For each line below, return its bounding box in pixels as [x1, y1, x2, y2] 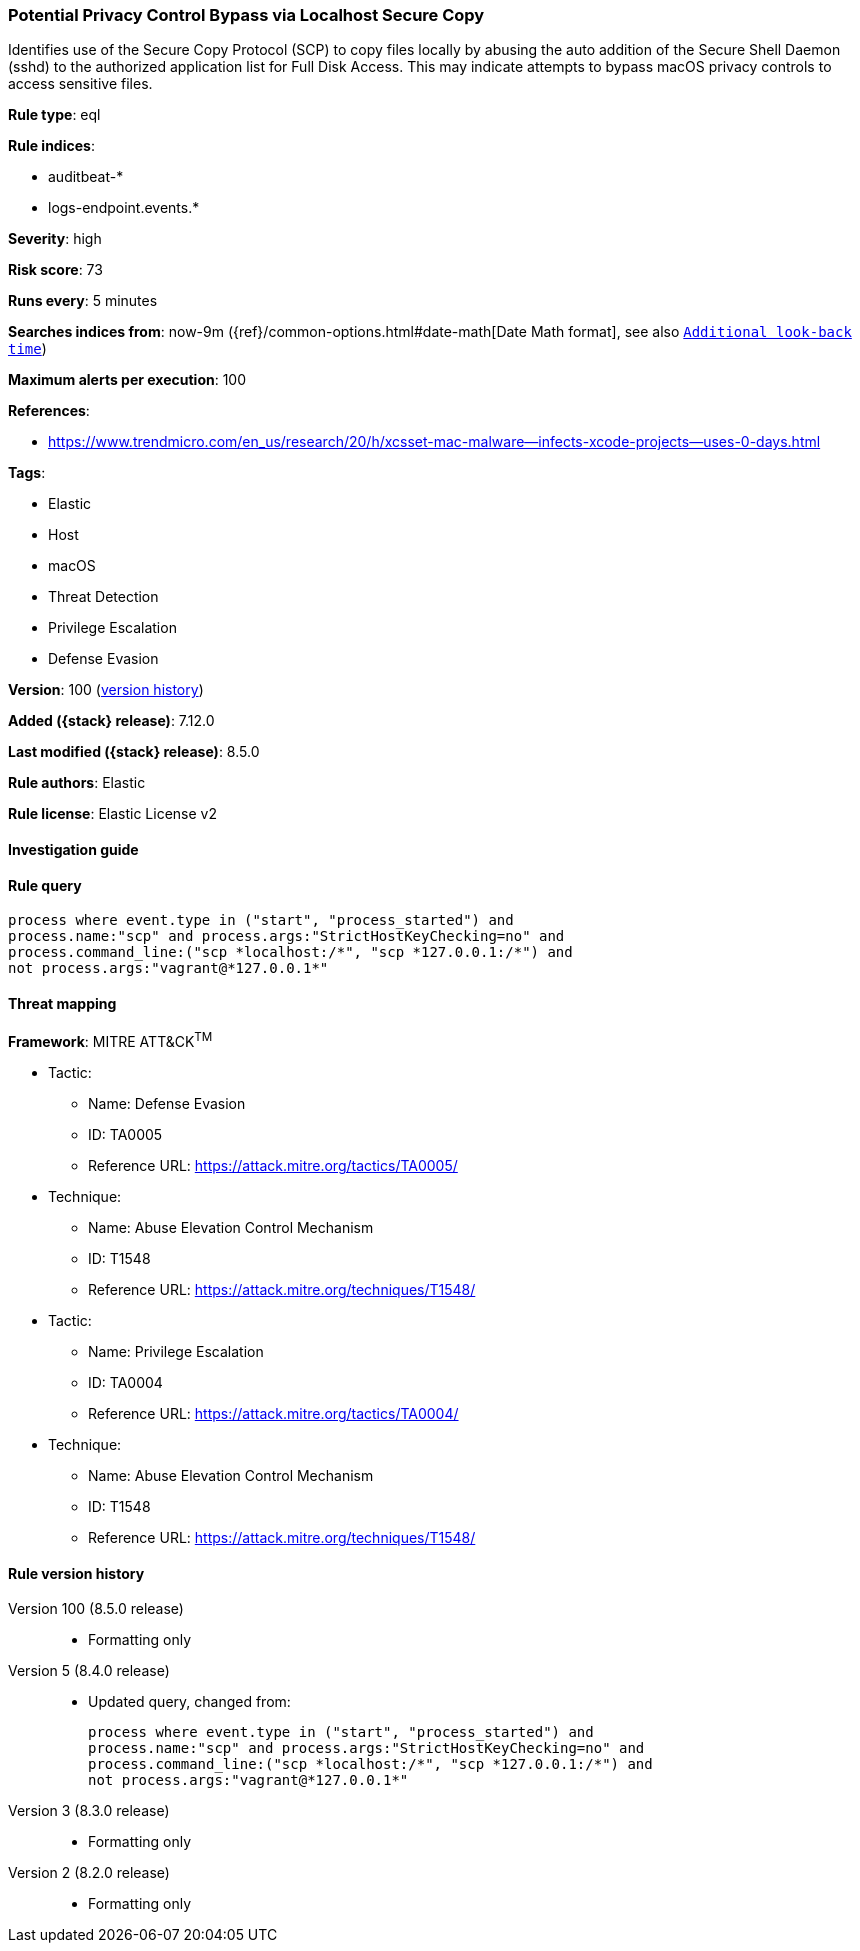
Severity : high [8, 230, 102, 248]
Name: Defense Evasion [88, 1095, 246, 1113]
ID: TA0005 [88, 1126, 163, 1144]
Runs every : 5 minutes [8, 292, 158, 310]
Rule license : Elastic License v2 [8, 805, 217, 823]
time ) [8, 340, 47, 358]
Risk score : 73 [8, 261, 103, 279]
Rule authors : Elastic [8, 774, 146, 792]
